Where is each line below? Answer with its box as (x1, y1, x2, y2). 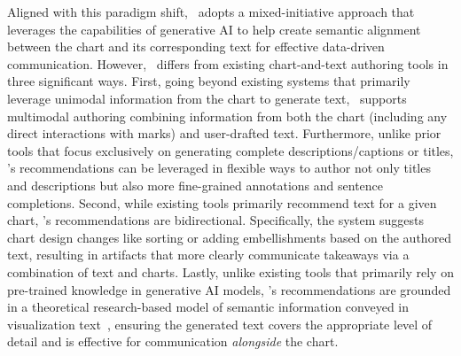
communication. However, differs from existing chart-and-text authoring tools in (7, 54, 449, 73)
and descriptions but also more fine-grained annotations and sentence (7, 175, 384, 194)
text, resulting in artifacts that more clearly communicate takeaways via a (7, 245, 410, 264)
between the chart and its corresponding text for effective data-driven (7, 37, 385, 56)
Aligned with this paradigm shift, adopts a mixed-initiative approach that (7, 3, 415, 20)
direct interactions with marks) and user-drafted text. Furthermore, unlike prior (7, 124, 441, 143)
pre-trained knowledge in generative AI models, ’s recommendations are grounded (7, 280, 451, 298)
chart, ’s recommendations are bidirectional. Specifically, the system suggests (7, 211, 425, 229)
